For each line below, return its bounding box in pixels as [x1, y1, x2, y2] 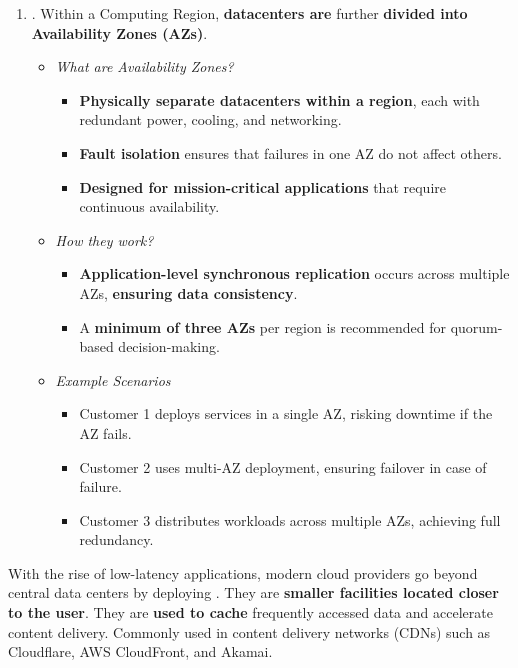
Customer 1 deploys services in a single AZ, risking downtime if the [79, 403, 493, 424]
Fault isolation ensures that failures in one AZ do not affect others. [79, 142, 502, 163]
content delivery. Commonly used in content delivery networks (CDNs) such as [8, 621, 491, 642]
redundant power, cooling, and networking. [79, 109, 342, 130]
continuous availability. [79, 196, 220, 217]
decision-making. [118, 336, 220, 357]
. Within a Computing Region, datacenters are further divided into [31, 3, 468, 23]
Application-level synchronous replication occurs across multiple [79, 263, 510, 284]
